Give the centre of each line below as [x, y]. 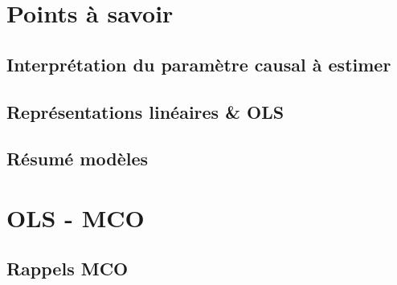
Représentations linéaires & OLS [145, 111]
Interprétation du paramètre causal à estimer [199, 64]
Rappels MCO [68, 269]
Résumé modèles [78, 159]
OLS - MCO [76, 217]
